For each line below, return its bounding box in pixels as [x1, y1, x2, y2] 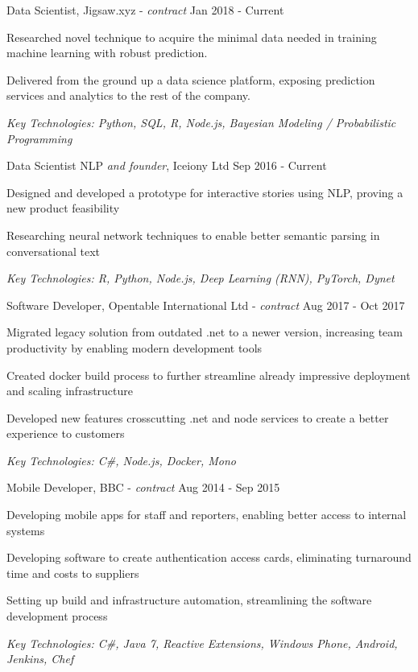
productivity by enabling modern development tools [6, 339, 263, 356]
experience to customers [6, 425, 125, 442]
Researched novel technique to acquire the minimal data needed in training [6, 28, 377, 45]
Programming [6, 130, 72, 146]
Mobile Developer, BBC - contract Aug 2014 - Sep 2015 [6, 479, 280, 496]
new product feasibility [6, 200, 120, 216]
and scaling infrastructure [6, 382, 134, 399]
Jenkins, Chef [6, 650, 74, 667]
